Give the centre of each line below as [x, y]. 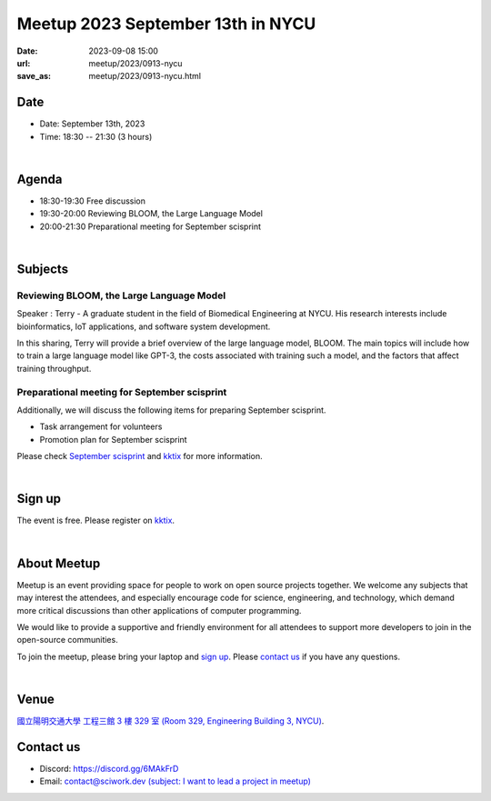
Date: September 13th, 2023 [92, 124]
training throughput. [54, 368]
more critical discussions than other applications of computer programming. [159, 610]
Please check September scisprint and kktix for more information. [140, 456]
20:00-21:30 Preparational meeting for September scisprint [150, 226]
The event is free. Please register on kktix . [96, 521]
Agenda [40, 179]
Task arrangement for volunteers [101, 426]
